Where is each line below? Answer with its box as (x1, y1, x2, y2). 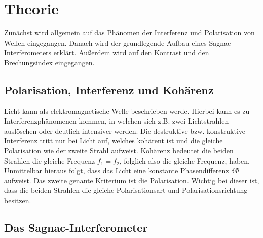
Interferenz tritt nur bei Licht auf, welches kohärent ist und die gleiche (4, 135, 223, 146)
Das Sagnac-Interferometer (4, 220, 148, 235)
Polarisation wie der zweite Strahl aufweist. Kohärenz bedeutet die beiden (4, 145, 234, 156)
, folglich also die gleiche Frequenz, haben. (119, 155, 250, 166)
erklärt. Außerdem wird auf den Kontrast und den (53, 47, 209, 58)
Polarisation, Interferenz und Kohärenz (4, 82, 214, 97)
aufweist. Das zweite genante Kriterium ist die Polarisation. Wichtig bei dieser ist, (4, 175, 259, 185)
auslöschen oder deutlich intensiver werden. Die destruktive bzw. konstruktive (4, 125, 245, 136)
